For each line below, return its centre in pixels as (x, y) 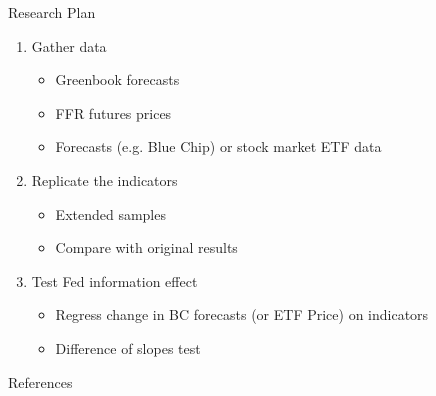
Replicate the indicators (104, 179)
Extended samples (110, 213)
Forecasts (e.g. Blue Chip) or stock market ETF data (218, 146)
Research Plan (52, 12)
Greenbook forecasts (117, 79)
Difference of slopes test (128, 347)
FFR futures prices (113, 112)
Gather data (69, 45)
